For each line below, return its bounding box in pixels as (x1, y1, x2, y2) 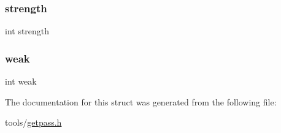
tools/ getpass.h (5, 116, 62, 129)
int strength (5, 25, 50, 37)
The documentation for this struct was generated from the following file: (5, 95, 277, 108)
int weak (5, 75, 37, 88)
